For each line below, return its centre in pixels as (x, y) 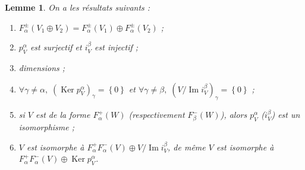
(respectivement (157, 115)
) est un (286, 115)
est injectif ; (117, 47)
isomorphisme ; (47, 127)
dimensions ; (42, 67)
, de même (187, 147)
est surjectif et (56, 47)
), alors (234, 115)
